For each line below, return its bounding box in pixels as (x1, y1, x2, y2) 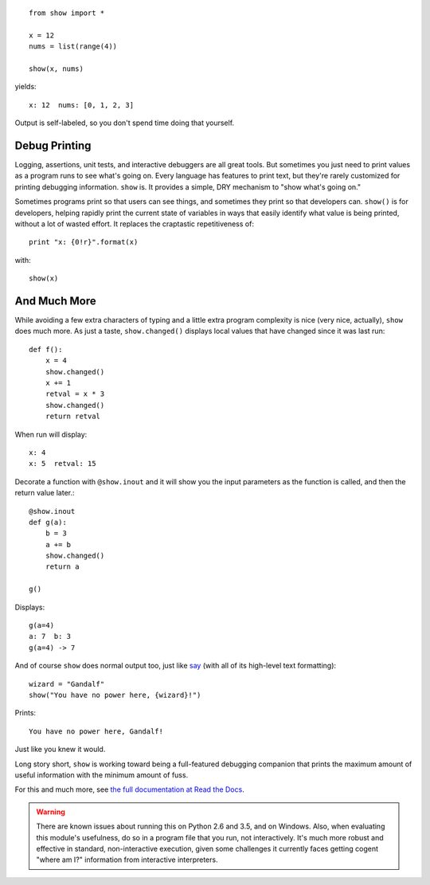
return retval (45, 412, 101, 421)
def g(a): (29, 518, 67, 527)
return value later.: (14, 488, 75, 498)
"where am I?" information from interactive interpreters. (36, 855, 218, 864)
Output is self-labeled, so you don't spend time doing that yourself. (14, 118, 235, 127)
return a (45, 562, 80, 571)
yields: (14, 82, 37, 92)
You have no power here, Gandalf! (29, 726, 163, 736)
